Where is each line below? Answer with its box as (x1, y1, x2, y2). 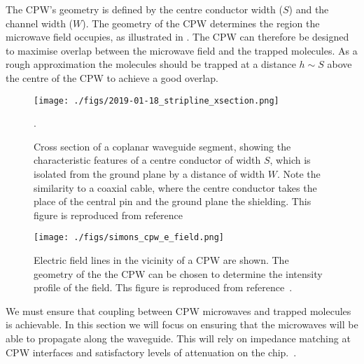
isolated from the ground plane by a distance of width (34, 167, 265, 181)
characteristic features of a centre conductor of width (34, 153, 261, 167)
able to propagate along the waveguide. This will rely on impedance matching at (6, 331, 351, 345)
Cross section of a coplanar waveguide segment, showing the (34, 139, 291, 153)
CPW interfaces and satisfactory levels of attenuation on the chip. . (6, 344, 297, 359)
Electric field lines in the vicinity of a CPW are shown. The (34, 253, 289, 267)
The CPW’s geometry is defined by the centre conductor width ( (6, 2, 283, 16)
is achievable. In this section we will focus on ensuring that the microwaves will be (6, 317, 358, 332)
